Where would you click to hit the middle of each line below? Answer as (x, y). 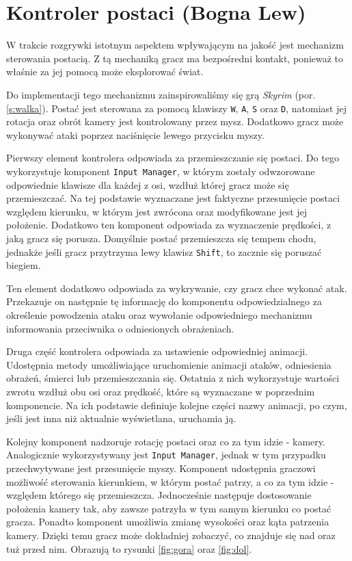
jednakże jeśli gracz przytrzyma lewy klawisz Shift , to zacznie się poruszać (164, 251)
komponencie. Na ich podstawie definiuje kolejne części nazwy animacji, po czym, (177, 405)
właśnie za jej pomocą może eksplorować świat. (105, 71)
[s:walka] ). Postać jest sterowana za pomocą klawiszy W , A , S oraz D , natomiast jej (177, 108)
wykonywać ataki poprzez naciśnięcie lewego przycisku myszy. (135, 134)
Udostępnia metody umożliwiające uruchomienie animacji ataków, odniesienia (169, 364)
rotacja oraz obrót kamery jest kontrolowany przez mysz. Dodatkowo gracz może (175, 121)
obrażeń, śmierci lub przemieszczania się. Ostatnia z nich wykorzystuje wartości (173, 378)
